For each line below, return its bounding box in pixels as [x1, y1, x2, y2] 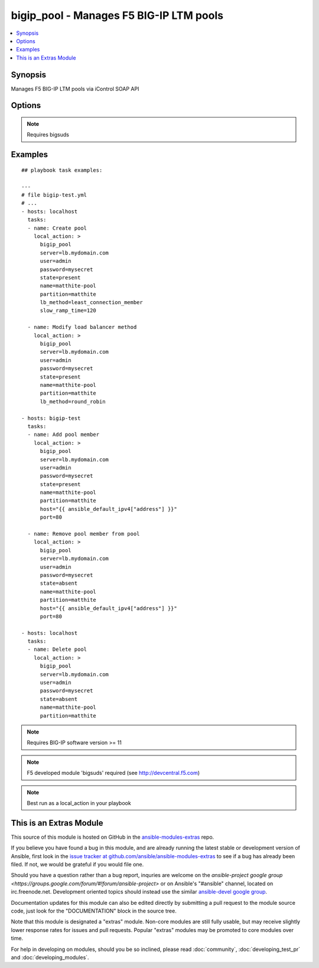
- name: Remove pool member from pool [27, 530, 140, 537]
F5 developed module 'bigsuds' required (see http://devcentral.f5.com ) [27, 770, 200, 777]
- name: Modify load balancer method [27, 324, 137, 331]
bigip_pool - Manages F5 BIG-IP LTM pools [11, 9, 224, 22]
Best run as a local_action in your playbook [27, 799, 131, 806]
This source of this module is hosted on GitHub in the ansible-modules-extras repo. [11, 833, 214, 840]
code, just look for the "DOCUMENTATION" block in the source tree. [11, 907, 177, 914]
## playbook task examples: [21, 167, 103, 174]
